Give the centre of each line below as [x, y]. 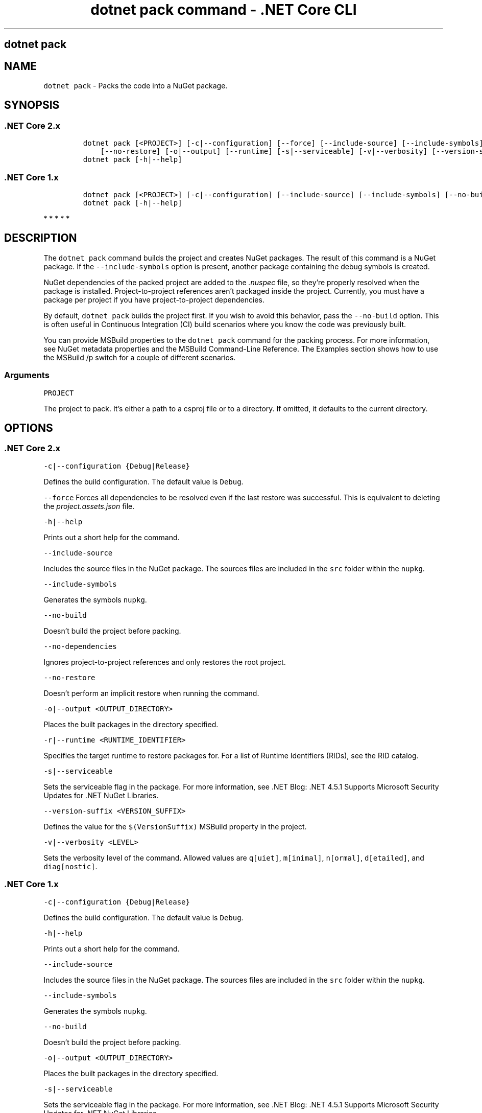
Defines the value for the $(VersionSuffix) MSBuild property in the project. [175, 826]
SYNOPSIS [32, 105]
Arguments [27, 375]
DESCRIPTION [41, 238]
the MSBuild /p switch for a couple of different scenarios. [140, 357]
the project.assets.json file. [89, 506]
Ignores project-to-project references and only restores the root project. [165, 662]
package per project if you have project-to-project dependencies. [154, 299]
